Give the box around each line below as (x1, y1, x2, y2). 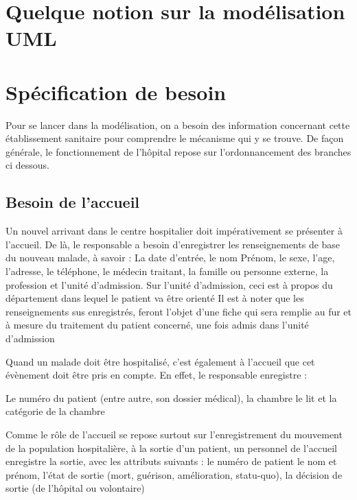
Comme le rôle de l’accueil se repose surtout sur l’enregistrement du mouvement (5, 427, 343, 441)
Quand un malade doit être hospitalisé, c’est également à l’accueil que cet (5, 354, 315, 368)
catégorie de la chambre (5, 404, 105, 418)
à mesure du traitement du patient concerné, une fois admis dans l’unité (5, 318, 309, 332)
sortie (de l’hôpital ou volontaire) (5, 481, 145, 495)
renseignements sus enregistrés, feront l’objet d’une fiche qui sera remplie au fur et (5, 304, 352, 318)
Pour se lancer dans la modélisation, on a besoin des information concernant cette (5, 117, 350, 132)
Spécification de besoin (5, 78, 227, 106)
